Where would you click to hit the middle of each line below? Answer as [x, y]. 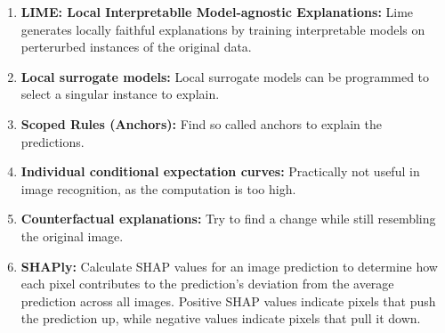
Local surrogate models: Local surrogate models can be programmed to [225, 76]
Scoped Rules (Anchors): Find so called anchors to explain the [201, 123]
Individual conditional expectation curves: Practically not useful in [220, 171]
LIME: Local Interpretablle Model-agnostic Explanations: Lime [217, 12]
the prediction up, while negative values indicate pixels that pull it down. [221, 318]
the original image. [72, 236]
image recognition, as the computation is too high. [158, 188]
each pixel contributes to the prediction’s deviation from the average [207, 284]
